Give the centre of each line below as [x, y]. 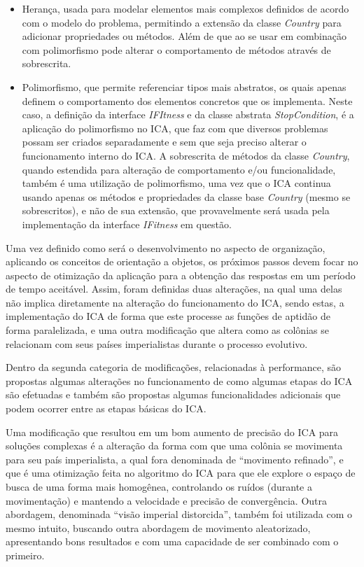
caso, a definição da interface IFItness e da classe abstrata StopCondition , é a [188, 114]
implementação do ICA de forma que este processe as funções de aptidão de [168, 316]
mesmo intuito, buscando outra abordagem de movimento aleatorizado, [158, 527]
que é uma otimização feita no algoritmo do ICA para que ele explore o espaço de [181, 473]
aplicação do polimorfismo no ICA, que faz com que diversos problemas [175, 128]
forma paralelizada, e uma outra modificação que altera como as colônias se [167, 330]
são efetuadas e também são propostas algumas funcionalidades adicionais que [173, 394]
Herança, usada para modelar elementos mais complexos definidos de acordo [185, 8]
